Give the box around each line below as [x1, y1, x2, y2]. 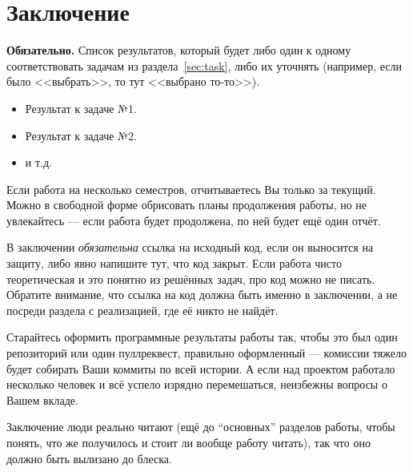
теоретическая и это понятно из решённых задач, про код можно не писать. [6, 270, 375, 287]
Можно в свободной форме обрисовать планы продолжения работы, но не [6, 196, 367, 213]
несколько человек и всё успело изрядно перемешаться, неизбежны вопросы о [6, 376, 387, 393]
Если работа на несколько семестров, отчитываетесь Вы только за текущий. [6, 180, 376, 197]
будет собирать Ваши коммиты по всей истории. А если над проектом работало [6, 360, 395, 377]
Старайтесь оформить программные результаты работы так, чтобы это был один [6, 329, 398, 345]
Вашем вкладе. [6, 391, 78, 408]
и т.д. [25, 154, 52, 171]
